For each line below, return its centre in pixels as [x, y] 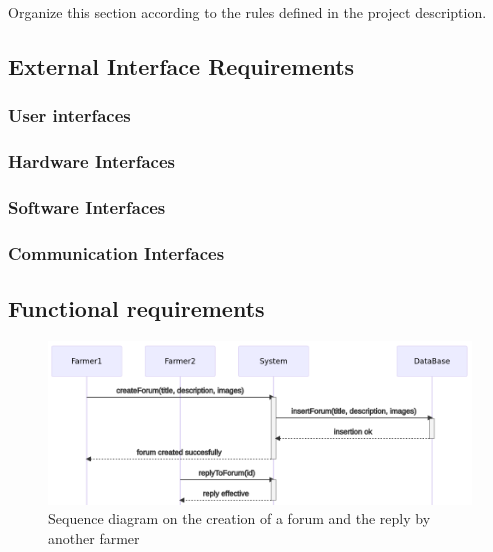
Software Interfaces [87, 206]
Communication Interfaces [116, 252]
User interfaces [69, 115]
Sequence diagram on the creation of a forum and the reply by [239, 518]
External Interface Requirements [181, 65]
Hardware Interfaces [91, 161]
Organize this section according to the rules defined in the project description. [247, 12]
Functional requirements [136, 308]
